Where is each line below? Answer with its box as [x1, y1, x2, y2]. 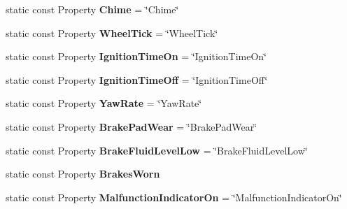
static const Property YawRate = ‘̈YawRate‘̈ [6, 96, 202, 110]
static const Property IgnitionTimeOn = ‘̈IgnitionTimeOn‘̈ [6, 49, 267, 64]
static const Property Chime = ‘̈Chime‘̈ [6, 2, 179, 16]
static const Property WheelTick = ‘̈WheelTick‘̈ [6, 25, 218, 40]
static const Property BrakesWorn [6, 166, 160, 181]
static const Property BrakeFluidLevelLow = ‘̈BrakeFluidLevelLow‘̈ [6, 143, 308, 157]
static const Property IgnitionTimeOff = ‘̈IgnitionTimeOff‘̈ [6, 72, 268, 87]
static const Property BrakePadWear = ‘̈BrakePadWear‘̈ [6, 119, 257, 134]
